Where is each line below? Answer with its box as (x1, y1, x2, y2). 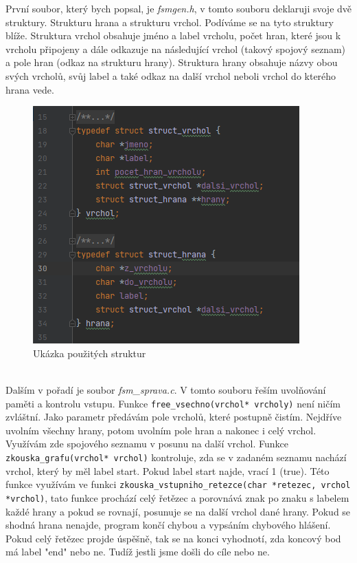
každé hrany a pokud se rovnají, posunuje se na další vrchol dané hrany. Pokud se (5, 504, 351, 518)
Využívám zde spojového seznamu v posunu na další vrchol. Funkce (5, 436, 288, 451)
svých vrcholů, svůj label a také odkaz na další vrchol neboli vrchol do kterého (5, 68, 336, 83)
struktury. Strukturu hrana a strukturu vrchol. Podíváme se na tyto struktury (5, 14, 334, 29)
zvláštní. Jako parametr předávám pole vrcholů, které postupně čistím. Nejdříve (5, 410, 342, 424)
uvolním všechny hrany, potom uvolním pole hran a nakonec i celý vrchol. (5, 423, 316, 437)
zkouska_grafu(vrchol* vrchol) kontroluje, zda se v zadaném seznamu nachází (5, 449, 347, 464)
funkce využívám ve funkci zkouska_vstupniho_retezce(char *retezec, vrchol (5, 477, 351, 491)
